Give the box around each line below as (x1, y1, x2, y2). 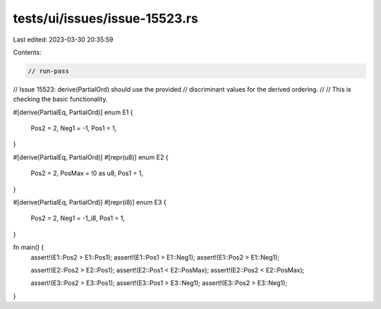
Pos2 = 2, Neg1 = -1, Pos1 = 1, (30, 124, 117, 133)
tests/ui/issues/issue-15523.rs (13, 11, 199, 26)
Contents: (13, 48, 42, 56)
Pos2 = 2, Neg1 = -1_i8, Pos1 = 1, (30, 214, 125, 222)
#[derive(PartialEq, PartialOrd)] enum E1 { (13, 108, 133, 116)
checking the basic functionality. (13, 95, 108, 104)
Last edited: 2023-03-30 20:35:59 (13, 35, 114, 44)
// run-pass (28, 67, 70, 75)
